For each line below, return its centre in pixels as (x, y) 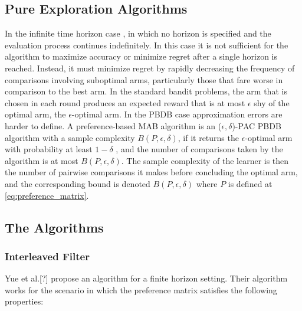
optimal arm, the (35, 114)
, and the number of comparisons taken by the (199, 149)
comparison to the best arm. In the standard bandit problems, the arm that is (146, 91)
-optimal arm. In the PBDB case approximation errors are (177, 114)
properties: (24, 301)
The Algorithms (54, 227)
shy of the (272, 102)
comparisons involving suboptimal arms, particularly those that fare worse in (144, 79)
